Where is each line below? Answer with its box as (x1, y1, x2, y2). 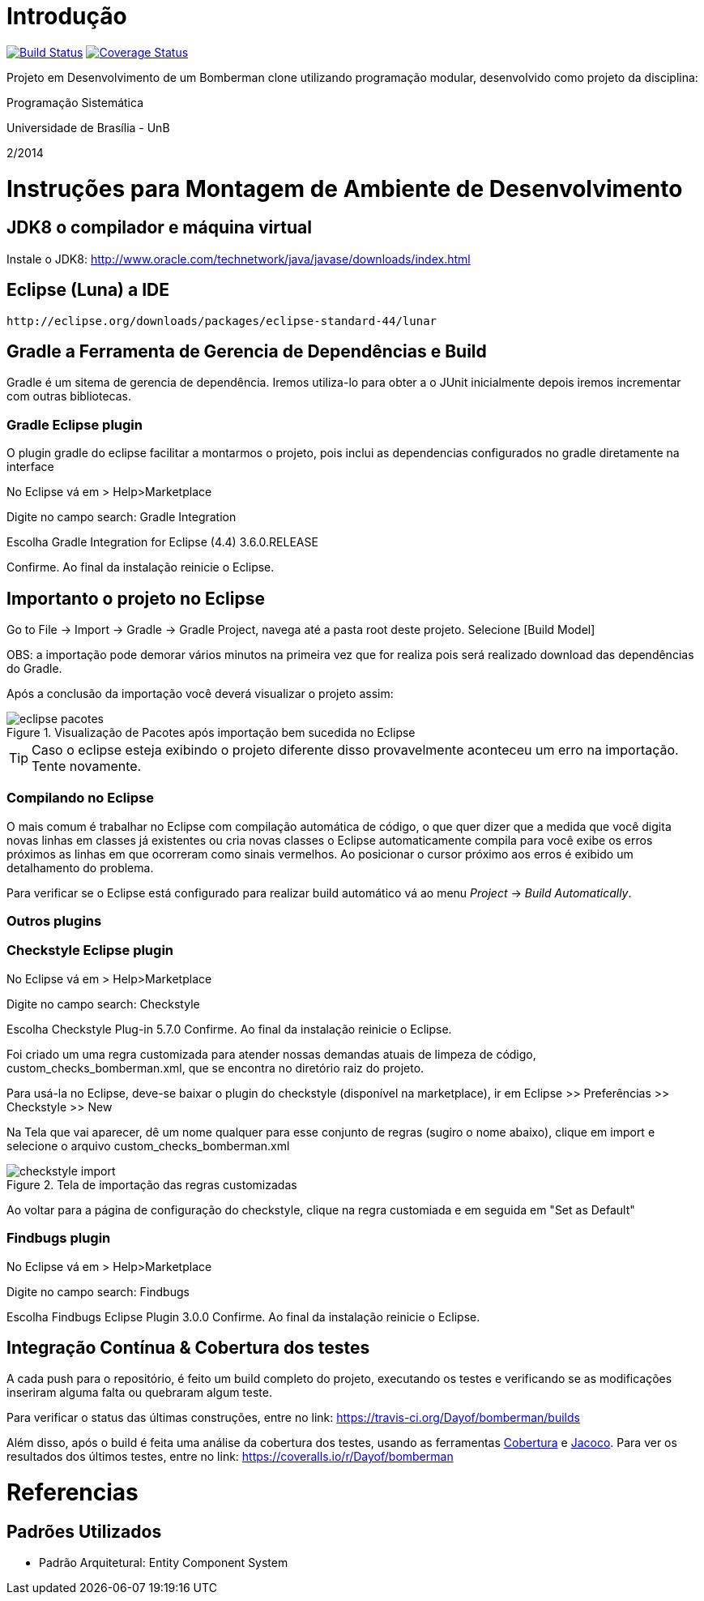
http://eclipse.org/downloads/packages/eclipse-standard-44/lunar (6, 314, 437, 327)
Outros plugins (6, 913, 102, 930)
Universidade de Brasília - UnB (6, 120, 170, 135)
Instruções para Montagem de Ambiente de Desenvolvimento (6, 174, 683, 203)
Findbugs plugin (6, 1230, 111, 1247)
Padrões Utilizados (6, 1521, 162, 1542)
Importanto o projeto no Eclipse (6, 588, 266, 609)
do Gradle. (6, 661, 62, 675)
